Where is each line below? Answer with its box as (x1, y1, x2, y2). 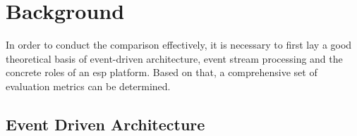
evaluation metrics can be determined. (6, 78, 171, 93)
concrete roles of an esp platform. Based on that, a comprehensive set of (6, 65, 317, 80)
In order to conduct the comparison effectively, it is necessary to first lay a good (6, 37, 352, 52)
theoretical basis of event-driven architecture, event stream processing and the (6, 51, 343, 66)
